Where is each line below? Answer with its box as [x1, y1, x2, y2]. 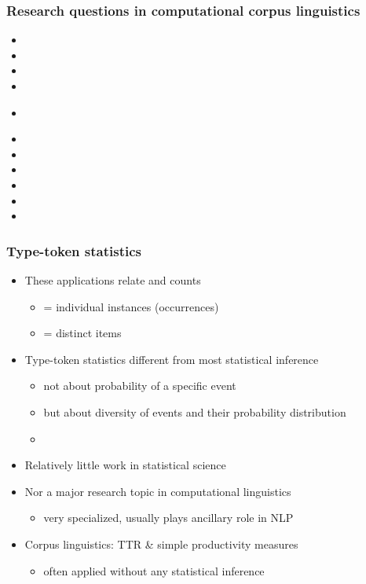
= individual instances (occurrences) [43, 298, 219, 314]
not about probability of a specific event [43, 377, 236, 394]
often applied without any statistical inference [43, 562, 265, 578]
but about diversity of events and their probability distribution [43, 403, 346, 420]
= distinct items [43, 325, 122, 341]
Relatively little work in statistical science [24, 457, 226, 473]
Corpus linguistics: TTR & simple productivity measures [24, 535, 298, 552]
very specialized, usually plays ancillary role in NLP [43, 509, 294, 526]
